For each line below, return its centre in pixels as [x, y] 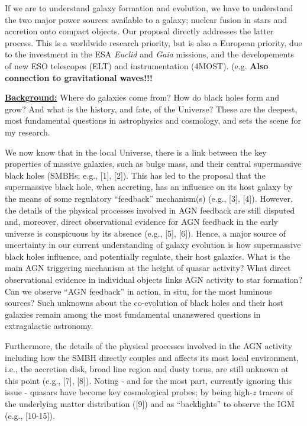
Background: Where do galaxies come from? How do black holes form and [142, 97]
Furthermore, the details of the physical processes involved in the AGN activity [148, 346]
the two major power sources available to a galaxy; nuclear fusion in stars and [146, 19]
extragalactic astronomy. [49, 326]
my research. [28, 132]
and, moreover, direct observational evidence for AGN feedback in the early [142, 222]
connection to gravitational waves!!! [79, 77]
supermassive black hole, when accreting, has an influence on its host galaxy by [149, 187]
